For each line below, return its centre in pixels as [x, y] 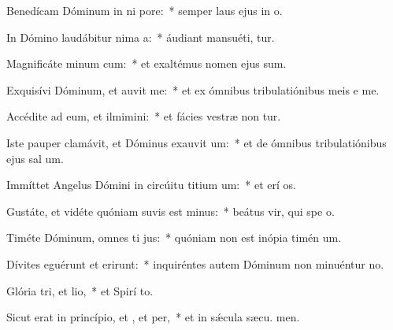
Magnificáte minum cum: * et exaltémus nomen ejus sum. [146, 63]
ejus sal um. [35, 158]
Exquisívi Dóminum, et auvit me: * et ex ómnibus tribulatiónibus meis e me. [193, 89]
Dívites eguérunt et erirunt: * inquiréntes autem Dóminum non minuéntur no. [195, 263]
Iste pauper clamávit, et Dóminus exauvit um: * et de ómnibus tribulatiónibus [196, 142]
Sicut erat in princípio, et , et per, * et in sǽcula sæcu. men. [153, 317]
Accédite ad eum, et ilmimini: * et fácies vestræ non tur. [144, 116]
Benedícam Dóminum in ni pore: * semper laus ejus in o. [145, 10]
